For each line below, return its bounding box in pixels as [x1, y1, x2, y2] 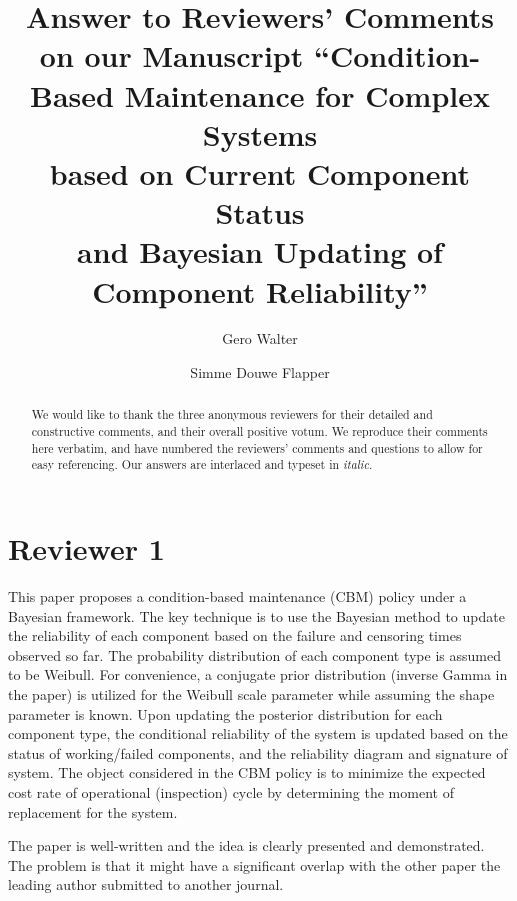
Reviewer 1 [8, 528, 165, 569]
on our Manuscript [39, 35, 304, 76]
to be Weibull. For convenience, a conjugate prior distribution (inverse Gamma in [8, 664, 508, 685]
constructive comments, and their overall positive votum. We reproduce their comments [31, 423, 488, 440]
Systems [202, 113, 318, 154]
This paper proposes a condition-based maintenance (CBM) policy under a [8, 585, 467, 606]
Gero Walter [222, 328, 298, 349]
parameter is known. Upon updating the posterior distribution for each [8, 703, 443, 724]
